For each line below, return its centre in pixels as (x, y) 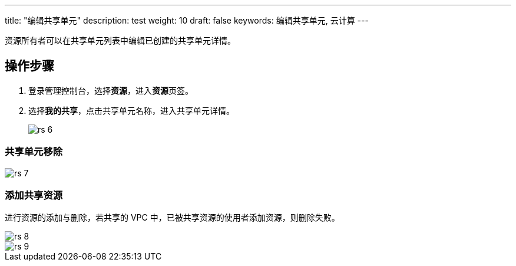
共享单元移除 (34, 152)
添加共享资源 (34, 195)
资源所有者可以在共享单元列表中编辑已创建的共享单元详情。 (120, 40)
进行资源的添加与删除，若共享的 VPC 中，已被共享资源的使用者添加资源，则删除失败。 (172, 218)
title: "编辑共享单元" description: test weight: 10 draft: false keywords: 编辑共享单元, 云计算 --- (187, 20)
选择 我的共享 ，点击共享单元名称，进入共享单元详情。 (131, 110)
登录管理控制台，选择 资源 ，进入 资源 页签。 (111, 90)
